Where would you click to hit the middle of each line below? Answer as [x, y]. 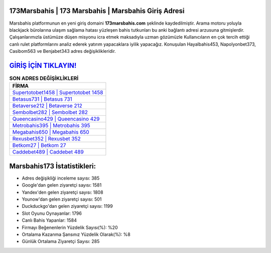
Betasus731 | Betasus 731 [42, 99]
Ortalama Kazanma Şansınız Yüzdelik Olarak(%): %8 [76, 234]
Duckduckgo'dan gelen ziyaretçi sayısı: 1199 [67, 206]
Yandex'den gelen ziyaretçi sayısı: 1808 [62, 192]
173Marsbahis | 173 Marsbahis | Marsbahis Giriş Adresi [97, 11]
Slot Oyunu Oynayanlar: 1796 [52, 213]
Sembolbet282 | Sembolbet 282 [50, 112]
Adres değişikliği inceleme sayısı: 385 [61, 178]
